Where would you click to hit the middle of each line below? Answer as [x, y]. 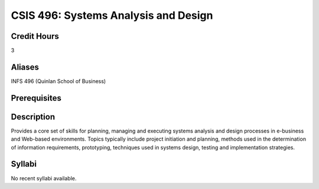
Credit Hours [35, 36]
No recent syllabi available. [44, 178]
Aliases [25, 67]
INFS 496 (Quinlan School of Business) [58, 81]
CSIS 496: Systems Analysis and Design [112, 15]
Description [33, 117]
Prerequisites [36, 98]
